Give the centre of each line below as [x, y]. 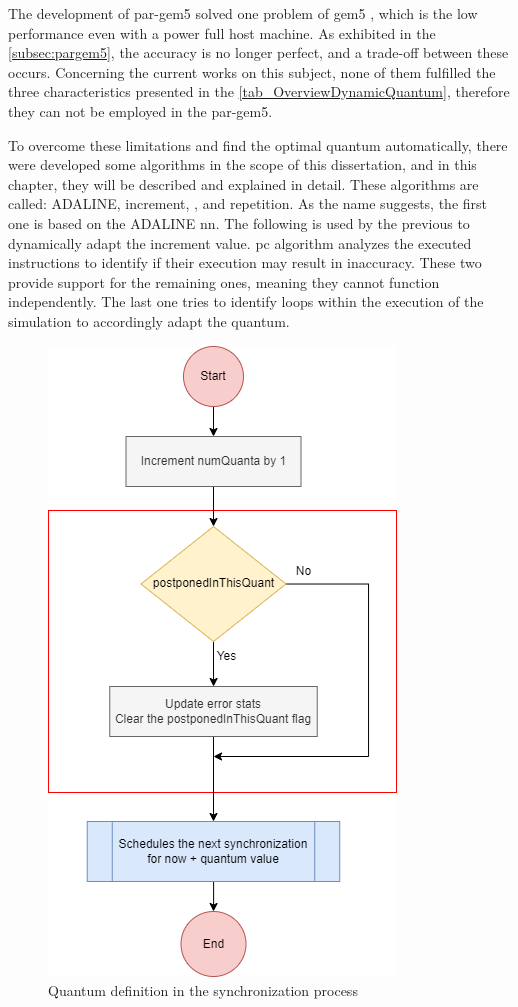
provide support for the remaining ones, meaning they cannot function [224, 281]
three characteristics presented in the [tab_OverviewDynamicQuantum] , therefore [259, 91]
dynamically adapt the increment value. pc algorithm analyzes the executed [240, 242]
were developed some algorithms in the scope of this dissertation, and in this [242, 164]
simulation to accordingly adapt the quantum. [149, 320]
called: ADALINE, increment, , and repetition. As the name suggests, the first [248, 203]
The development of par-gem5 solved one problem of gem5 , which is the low [243, 13]
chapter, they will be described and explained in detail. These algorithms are [243, 183]
